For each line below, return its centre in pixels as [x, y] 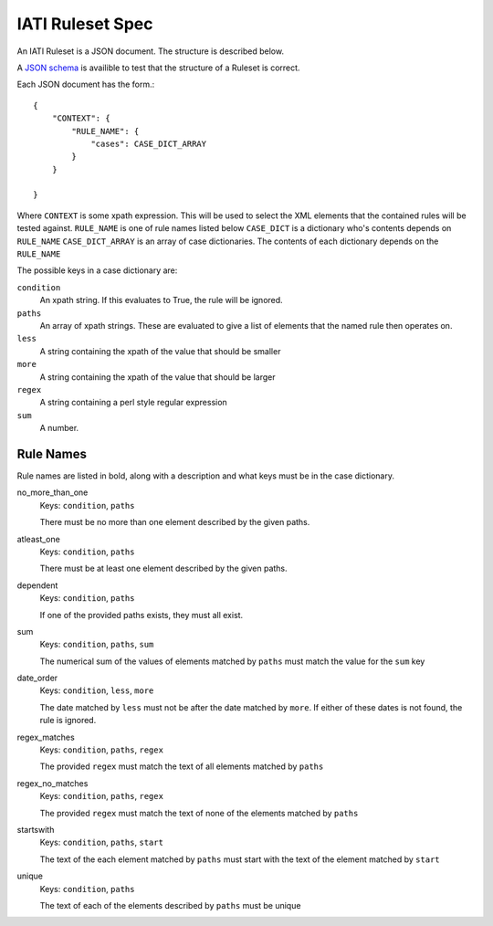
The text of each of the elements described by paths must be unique [170, 905]
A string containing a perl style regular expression [133, 403]
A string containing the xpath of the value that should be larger [157, 377]
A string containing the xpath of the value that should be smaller [160, 351]
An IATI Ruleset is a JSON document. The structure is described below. [151, 51]
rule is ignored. [68, 721]
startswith [36, 829]
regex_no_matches [52, 783]
